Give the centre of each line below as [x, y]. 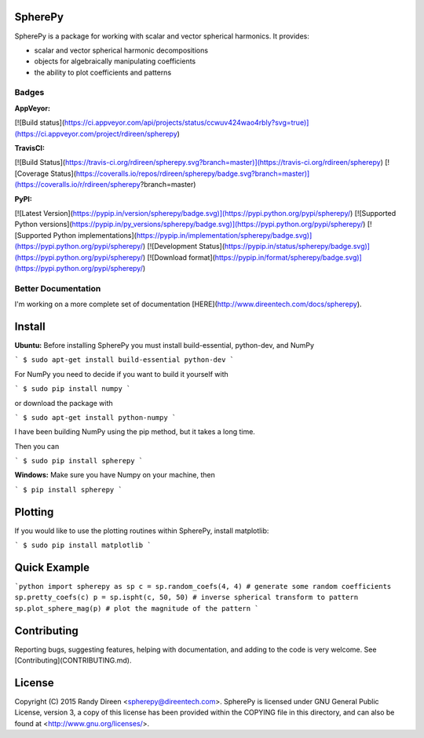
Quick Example [52, 567]
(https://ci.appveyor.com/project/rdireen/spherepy [96, 133]
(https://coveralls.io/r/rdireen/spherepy [77, 184]
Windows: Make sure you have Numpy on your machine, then [115, 475]
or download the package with [64, 403]
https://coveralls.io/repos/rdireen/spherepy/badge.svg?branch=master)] [193, 174]
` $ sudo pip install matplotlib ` [83, 545]
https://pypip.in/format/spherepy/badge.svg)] [289, 257]
